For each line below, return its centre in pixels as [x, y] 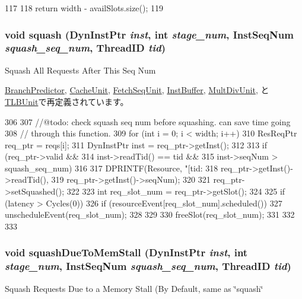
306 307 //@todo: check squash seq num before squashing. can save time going [148, 121]
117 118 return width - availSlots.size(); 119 [84, 8]
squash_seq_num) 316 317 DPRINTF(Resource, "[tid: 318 [112, 168]
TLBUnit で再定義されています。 [67, 101]
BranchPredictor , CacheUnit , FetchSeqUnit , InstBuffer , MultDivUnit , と [137, 90]
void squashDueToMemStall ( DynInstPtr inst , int [126, 252]
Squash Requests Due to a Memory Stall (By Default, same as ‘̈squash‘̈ [134, 288]
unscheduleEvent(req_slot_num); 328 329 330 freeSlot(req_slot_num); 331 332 [150, 214]
